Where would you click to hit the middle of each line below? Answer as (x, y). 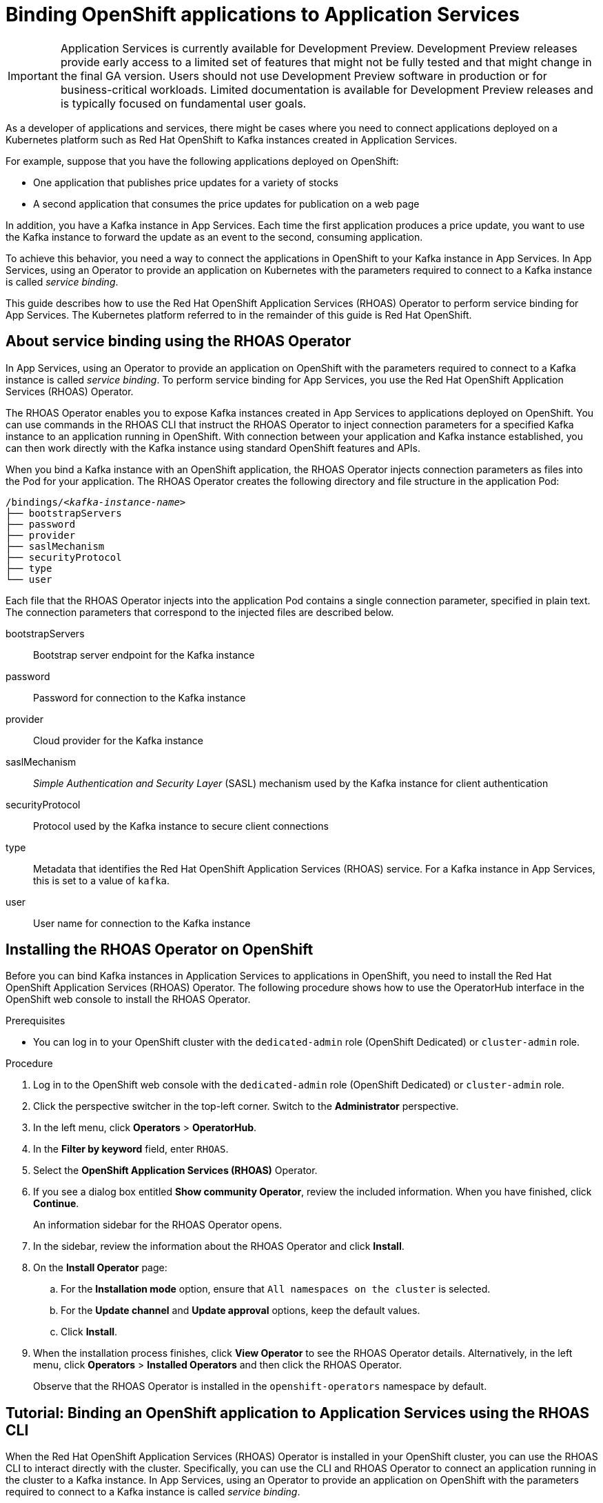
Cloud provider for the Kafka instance (118, 740)
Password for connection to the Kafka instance (140, 697)
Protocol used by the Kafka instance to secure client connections (181, 826)
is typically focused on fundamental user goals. (183, 103)
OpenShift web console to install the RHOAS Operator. (128, 999)
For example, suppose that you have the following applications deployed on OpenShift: (202, 161)
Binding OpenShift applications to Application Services (263, 14)
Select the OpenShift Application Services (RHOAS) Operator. (175, 1171)
